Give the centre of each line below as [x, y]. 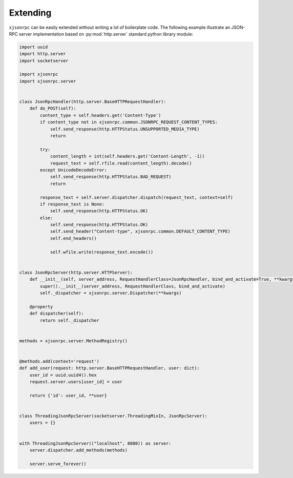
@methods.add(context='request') [59, 361]
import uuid [34, 47]
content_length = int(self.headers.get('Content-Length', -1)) [127, 156]
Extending [30, 13]
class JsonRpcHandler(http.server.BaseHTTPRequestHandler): [93, 102]
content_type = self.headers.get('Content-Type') [100, 115]
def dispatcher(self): [57, 313]
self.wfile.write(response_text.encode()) [102, 252]
